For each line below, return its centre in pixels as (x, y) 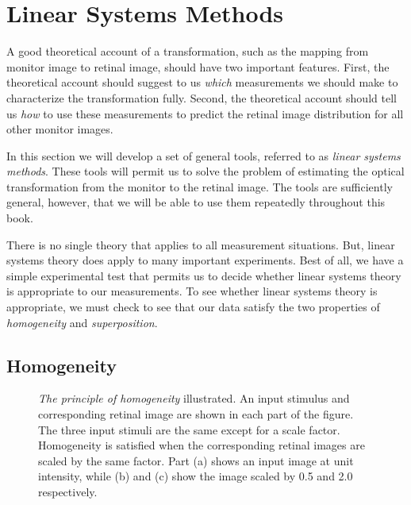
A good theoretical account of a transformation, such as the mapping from (188, 51)
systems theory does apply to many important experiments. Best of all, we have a (205, 260)
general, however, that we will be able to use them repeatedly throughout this (196, 202)
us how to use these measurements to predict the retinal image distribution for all (205, 113)
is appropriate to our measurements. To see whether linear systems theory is (192, 291)
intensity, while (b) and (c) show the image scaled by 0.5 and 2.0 (196, 476)
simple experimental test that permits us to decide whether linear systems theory (204, 275)
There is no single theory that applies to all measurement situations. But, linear (201, 244)
